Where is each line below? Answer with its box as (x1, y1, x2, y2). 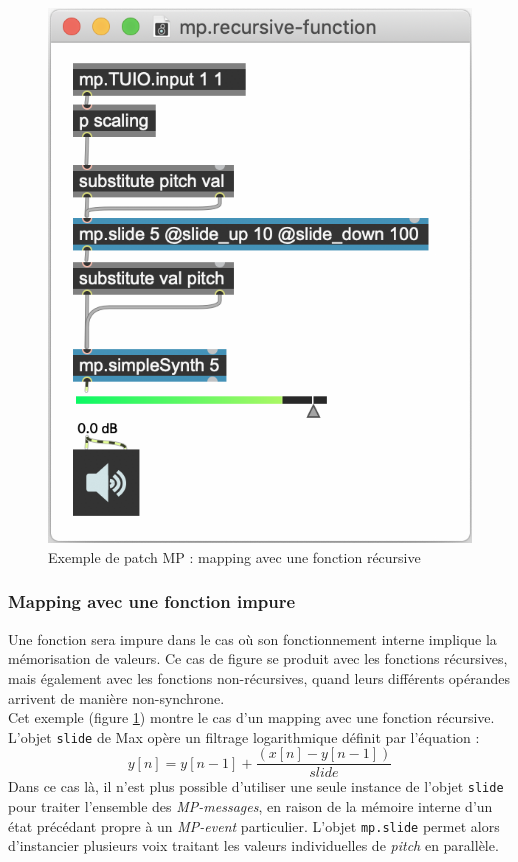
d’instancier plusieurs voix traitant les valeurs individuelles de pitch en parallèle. (8, 835, 499, 856)
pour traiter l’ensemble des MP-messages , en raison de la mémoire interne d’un (8, 796, 493, 817)
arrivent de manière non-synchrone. (8, 687, 225, 708)
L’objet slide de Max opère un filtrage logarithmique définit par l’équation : (8, 726, 480, 747)
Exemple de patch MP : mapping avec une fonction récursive (48, 546, 421, 567)
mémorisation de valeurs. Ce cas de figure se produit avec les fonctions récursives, (8, 648, 508, 669)
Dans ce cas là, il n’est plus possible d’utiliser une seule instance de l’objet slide (8, 776, 504, 797)
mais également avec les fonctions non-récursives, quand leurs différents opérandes (8, 667, 511, 688)
